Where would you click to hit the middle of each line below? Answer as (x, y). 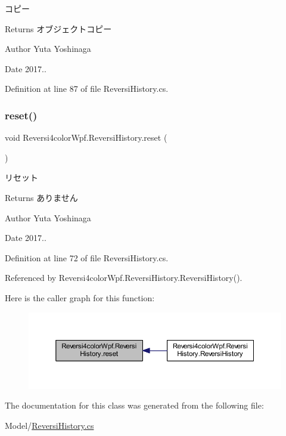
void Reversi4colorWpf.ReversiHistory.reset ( (86, 137)
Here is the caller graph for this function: (80, 297)
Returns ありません (41, 197)
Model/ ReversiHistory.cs (49, 425)
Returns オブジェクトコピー (58, 28)
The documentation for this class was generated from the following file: (134, 405)
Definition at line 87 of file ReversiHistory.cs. (87, 89)
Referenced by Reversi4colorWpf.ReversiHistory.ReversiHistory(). (124, 278)
